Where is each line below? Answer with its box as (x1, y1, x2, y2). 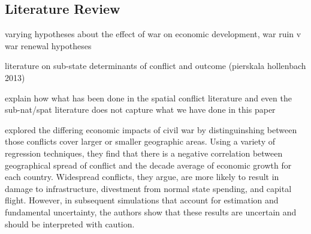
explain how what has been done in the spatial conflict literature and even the (5, 91, 292, 104)
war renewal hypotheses (5, 39, 92, 52)
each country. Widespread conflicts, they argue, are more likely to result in (5, 170, 279, 183)
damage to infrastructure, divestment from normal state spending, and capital (5, 182, 292, 194)
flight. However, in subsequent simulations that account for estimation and (5, 194, 279, 206)
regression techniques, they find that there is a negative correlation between (5, 146, 283, 159)
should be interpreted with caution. (5, 217, 135, 230)
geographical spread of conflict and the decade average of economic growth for (5, 158, 292, 171)
